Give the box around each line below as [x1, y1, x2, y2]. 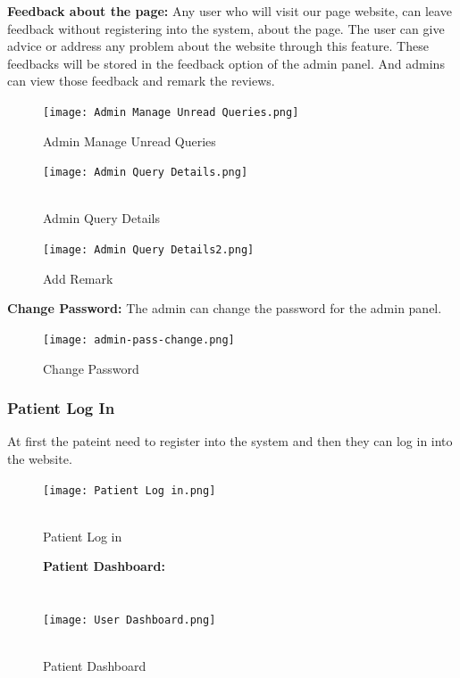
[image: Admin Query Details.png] [43, 166, 248, 179]
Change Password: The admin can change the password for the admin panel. [7, 299, 442, 318]
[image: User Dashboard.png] [43, 614, 216, 627]
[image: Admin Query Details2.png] [43, 244, 255, 257]
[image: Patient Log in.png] [43, 484, 216, 497]
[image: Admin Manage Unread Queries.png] [43, 105, 299, 119]
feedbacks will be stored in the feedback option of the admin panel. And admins [7, 54, 445, 72]
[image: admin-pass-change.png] [43, 333, 235, 346]
